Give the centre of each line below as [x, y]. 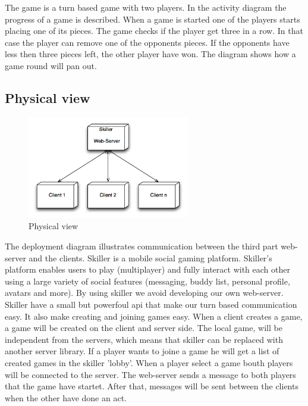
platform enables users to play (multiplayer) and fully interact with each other [147, 269]
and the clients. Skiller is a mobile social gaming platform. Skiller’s [150, 257]
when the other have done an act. [66, 397]
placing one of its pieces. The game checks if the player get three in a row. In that [154, 31]
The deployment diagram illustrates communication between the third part [142, 246]
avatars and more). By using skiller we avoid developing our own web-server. [144, 293]
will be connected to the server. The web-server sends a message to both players [150, 374]
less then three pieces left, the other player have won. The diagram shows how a [150, 54]
